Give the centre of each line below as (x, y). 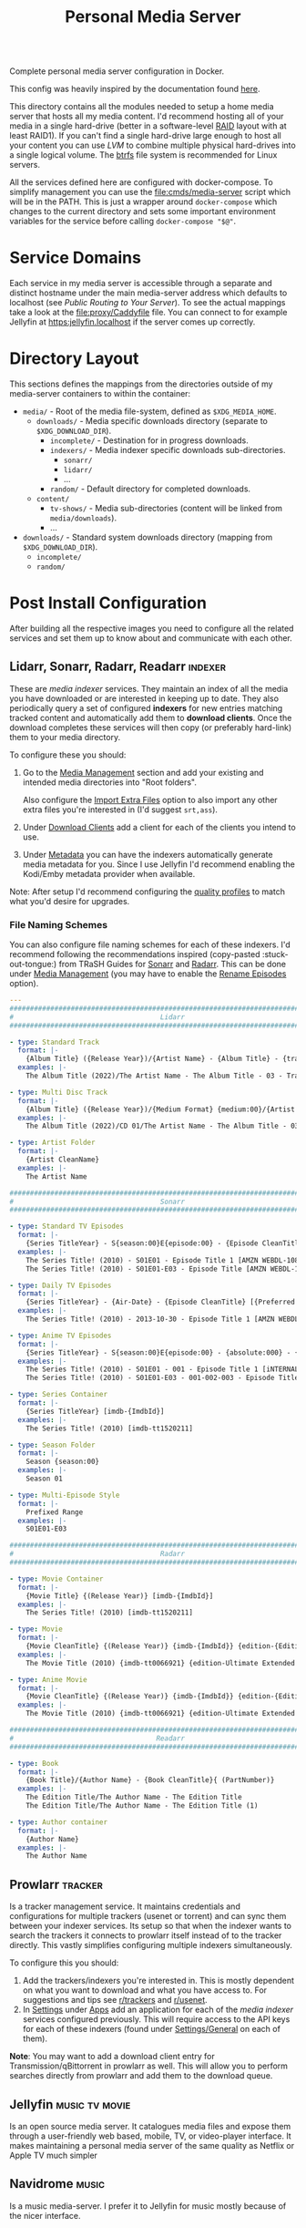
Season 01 (45, 1479)
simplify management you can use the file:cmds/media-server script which (150, 192)
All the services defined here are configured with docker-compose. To (141, 182)
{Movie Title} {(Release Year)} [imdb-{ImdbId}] (120, 1596)
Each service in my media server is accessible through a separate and (141, 284)
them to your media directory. (65, 737)
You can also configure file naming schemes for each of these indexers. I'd (150, 944)
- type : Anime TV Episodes (61, 1336)
